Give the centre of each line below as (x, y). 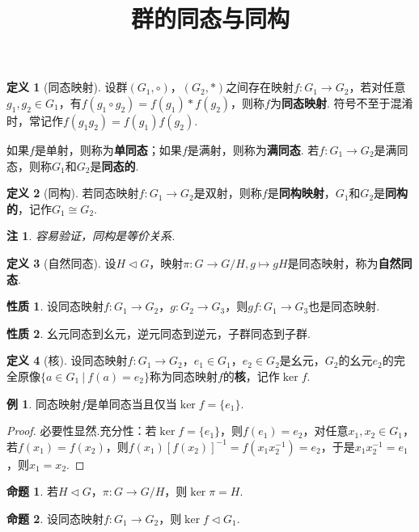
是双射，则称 (228, 193)
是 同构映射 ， (301, 193)
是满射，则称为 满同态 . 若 (253, 149)
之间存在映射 (260, 87)
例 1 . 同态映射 (44, 403)
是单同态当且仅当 (131, 403)
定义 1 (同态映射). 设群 (67, 87)
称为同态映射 (183, 376)
